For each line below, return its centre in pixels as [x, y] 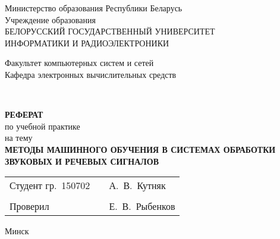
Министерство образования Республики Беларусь [94, 8]
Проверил [29, 206]
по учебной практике [43, 126]
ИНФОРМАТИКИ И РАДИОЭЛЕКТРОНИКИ [87, 43]
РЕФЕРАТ [24, 114]
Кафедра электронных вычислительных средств [91, 74]
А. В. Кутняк [137, 185]
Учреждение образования [50, 19]
